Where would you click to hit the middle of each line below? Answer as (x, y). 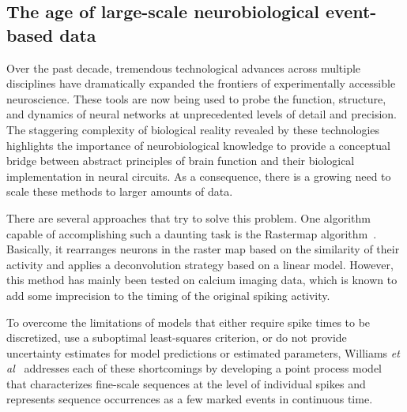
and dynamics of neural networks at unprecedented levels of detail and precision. (202, 114)
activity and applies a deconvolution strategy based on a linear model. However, (200, 264)
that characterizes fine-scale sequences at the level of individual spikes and (186, 383)
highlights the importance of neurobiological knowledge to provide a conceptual (198, 145)
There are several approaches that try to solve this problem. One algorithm (189, 217)
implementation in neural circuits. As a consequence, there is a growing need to (199, 176)
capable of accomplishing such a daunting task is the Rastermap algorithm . (192, 233)
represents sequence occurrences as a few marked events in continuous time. (190, 399)
